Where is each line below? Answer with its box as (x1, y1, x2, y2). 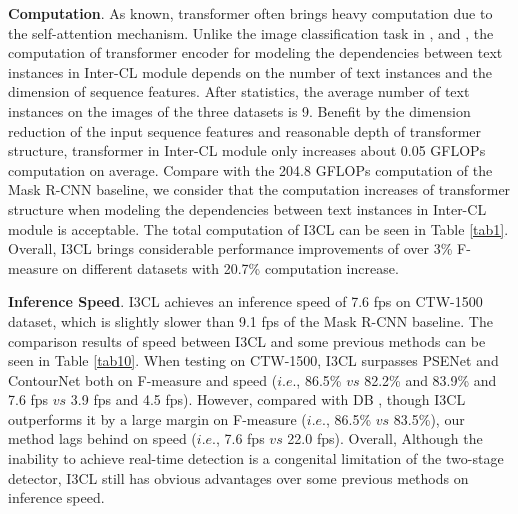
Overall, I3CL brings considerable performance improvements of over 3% (8, 238, 453, 259)
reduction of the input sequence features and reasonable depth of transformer (8, 120, 482, 141)
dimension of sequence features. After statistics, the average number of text (8, 81, 470, 102)
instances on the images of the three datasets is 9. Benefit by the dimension (8, 100, 471, 121)
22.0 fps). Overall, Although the (287, 428, 483, 449)
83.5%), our (393, 408, 465, 429)
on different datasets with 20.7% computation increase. (62, 257, 399, 278)
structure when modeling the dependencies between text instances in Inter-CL (8, 198, 487, 219)
